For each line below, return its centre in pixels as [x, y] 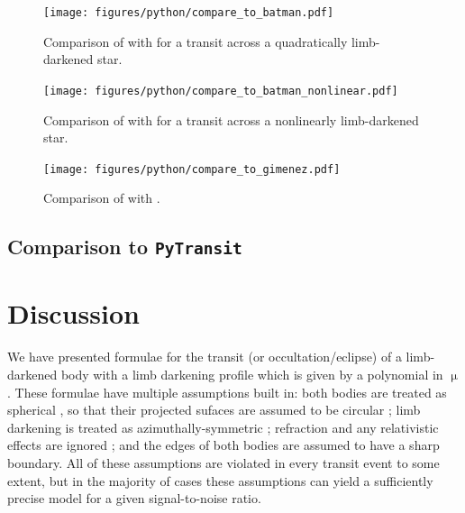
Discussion [73, 313]
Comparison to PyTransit [125, 247]
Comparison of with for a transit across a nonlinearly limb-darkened [231, 119]
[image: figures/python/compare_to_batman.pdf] [189, 13]
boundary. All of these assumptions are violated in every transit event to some [223, 462]
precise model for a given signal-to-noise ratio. [134, 498]
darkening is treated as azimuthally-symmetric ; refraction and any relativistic [223, 427]
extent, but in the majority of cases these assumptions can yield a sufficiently [220, 480]
